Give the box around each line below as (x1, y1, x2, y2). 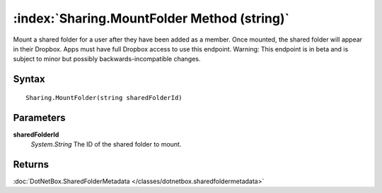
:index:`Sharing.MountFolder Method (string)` (13, 11, 290, 26)
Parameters (13, 111, 66, 123)
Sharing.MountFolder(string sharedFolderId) (25, 94, 183, 101)
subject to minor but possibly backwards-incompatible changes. (13, 55, 201, 63)
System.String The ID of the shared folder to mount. (30, 140, 182, 149)
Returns (13, 158, 50, 170)
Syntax (13, 73, 45, 85)
